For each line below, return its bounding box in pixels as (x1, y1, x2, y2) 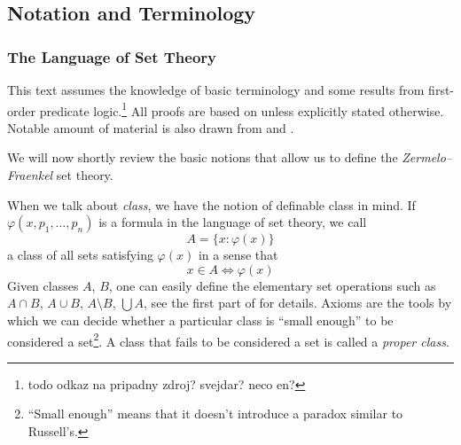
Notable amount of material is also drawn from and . (7, 118, 294, 137)
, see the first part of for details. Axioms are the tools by (144, 293, 452, 312)
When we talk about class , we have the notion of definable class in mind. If (7, 195, 416, 214)
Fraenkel (7, 166, 53, 184)
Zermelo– (402, 148, 452, 167)
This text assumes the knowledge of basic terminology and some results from (7, 81, 425, 98)
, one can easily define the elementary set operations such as (108, 276, 436, 294)
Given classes (7, 276, 79, 294)
